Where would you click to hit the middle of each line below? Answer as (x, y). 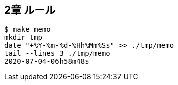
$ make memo (27, 29)
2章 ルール (30, 10)
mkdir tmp (23, 37)
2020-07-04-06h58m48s (47, 62)
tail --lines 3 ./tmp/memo (57, 54)
